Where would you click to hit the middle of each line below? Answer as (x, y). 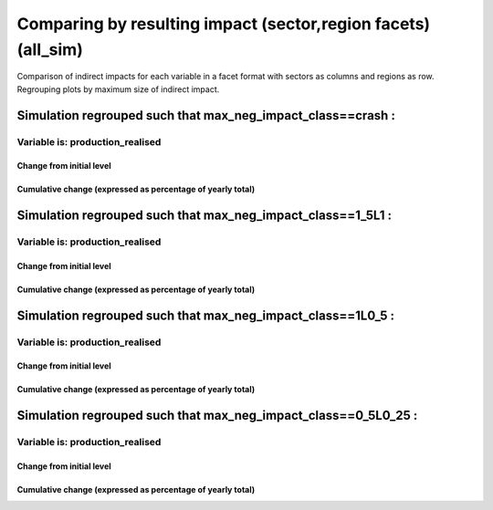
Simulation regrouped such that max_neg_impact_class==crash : (206, 115)
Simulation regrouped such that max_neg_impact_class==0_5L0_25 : (217, 416)
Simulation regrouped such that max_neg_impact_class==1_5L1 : (205, 216)
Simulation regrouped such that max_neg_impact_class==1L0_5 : (205, 315)
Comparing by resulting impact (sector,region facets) (224, 24)
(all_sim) (50, 49)
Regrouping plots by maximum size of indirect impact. (118, 89)
